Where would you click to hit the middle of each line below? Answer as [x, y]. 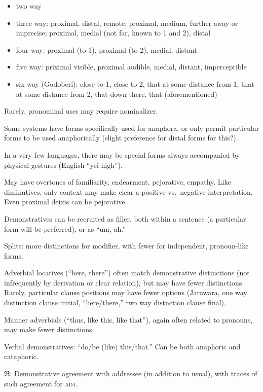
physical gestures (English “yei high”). [63, 165]
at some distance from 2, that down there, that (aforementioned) [117, 94]
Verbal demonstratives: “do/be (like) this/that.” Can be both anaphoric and [122, 346]
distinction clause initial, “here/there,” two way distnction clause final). [115, 302]
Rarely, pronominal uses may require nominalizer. [81, 111]
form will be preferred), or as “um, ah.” [65, 228]
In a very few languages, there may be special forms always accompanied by [122, 154]
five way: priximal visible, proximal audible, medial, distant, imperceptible [131, 67]
